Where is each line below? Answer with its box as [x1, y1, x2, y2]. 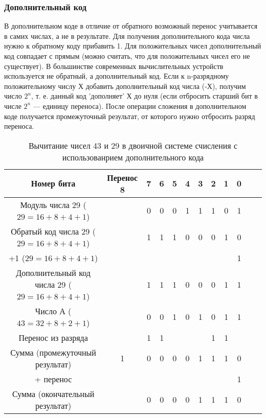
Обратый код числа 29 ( [11, 225, 96, 237]
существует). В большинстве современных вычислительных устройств [4, 60, 224, 71]
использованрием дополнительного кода [62, 151, 204, 163]
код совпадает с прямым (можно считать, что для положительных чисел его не [4, 51, 250, 61]
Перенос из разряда [18, 331, 88, 343]
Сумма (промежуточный [10, 346, 96, 358]
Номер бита [31, 177, 76, 190]
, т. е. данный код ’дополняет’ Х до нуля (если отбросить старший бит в [31, 90, 258, 101]
